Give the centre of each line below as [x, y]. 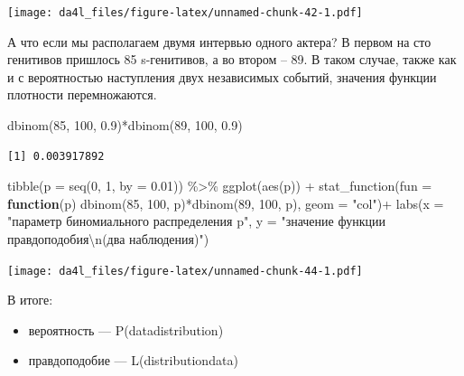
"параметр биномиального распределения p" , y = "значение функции [196, 221]
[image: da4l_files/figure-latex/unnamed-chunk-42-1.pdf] [185, 13]
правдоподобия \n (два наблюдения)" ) [108, 239]
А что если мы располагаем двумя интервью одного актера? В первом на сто [219, 41]
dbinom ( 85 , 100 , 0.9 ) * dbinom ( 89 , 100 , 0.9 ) [125, 125]
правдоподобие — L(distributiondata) [133, 360]
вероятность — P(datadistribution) [126, 329]
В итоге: [30, 300]
